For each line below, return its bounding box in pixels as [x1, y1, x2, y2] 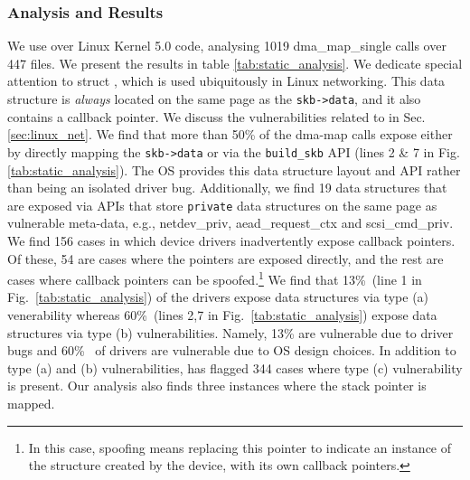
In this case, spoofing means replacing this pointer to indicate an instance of [28, 438, 452, 456]
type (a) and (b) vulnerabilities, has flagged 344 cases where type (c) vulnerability [7, 358, 463, 377]
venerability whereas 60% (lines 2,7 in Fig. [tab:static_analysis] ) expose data [7, 305, 437, 324]
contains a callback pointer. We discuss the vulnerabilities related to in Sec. [7, 107, 426, 126]
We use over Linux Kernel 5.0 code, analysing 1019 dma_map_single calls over [7, 36, 446, 55]
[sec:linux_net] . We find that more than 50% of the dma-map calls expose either [7, 125, 453, 144]
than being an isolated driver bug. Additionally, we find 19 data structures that [7, 178, 447, 197]
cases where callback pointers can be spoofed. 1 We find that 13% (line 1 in [7, 268, 422, 288]
